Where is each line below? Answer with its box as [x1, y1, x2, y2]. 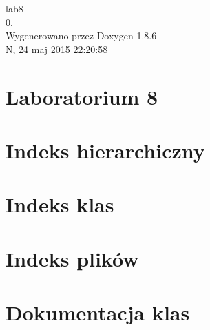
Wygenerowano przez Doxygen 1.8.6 [6, 28, 157, 43]
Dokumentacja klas [6, 298, 190, 327]
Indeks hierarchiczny [6, 136, 205, 164]
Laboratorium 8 [6, 82, 158, 110]
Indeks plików [6, 244, 139, 272]
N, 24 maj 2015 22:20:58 [6, 41, 108, 56]
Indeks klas [6, 190, 114, 218]
